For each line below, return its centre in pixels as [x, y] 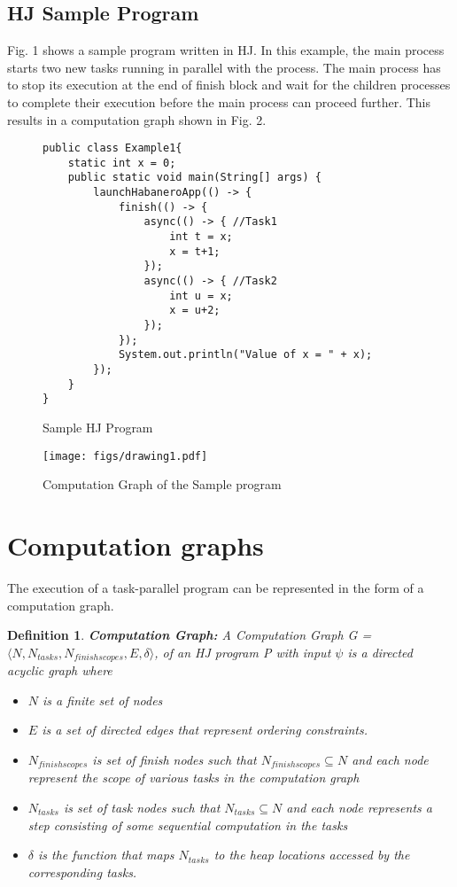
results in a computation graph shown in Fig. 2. [137, 119]
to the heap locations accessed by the [312, 855]
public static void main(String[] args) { [194, 178]
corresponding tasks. [82, 871]
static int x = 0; [122, 163]
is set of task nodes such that [142, 808]
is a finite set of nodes [103, 700]
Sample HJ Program [98, 427]
